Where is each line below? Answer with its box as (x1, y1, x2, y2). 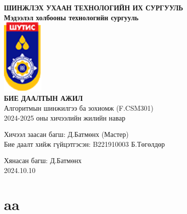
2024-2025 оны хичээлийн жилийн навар (4, 112, 125, 123)
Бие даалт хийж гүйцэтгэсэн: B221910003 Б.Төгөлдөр (4, 138, 165, 149)
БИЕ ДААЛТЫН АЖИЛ (4, 93, 83, 103)
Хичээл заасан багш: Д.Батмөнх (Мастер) (4, 129, 129, 139)
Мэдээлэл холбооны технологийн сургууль (4, 12, 139, 22)
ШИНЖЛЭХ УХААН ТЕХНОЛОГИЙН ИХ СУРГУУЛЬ (4, 2, 184, 12)
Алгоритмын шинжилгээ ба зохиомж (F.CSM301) (4, 102, 154, 113)
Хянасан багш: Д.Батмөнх (4, 155, 82, 166)
